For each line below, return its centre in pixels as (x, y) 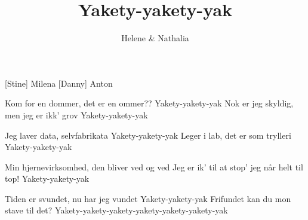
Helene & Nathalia (155, 38)
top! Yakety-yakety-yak (47, 178)
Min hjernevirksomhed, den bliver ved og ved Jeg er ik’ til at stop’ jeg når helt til (154, 166)
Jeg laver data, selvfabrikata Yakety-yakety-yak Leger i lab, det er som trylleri (148, 135)
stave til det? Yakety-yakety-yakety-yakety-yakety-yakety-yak (116, 210)
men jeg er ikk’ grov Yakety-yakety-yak (76, 114)
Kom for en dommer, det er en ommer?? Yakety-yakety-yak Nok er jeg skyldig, (149, 103)
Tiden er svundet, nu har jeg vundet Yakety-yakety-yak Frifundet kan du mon (148, 198)
